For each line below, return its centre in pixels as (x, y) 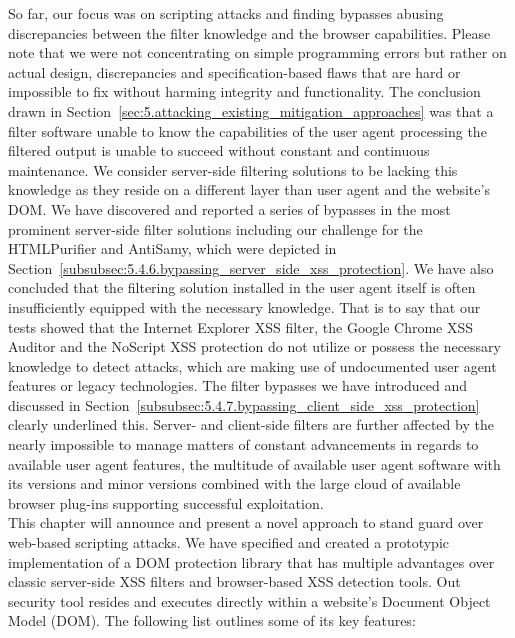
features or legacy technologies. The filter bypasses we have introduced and (238, 385)
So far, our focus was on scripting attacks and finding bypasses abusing (226, 13)
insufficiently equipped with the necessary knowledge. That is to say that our (244, 306)
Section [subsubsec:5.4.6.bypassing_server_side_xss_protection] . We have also (251, 267)
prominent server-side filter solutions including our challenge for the (215, 228)
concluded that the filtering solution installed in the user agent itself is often (242, 287)
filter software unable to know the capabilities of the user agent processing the (247, 130)
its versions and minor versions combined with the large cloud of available (234, 483)
